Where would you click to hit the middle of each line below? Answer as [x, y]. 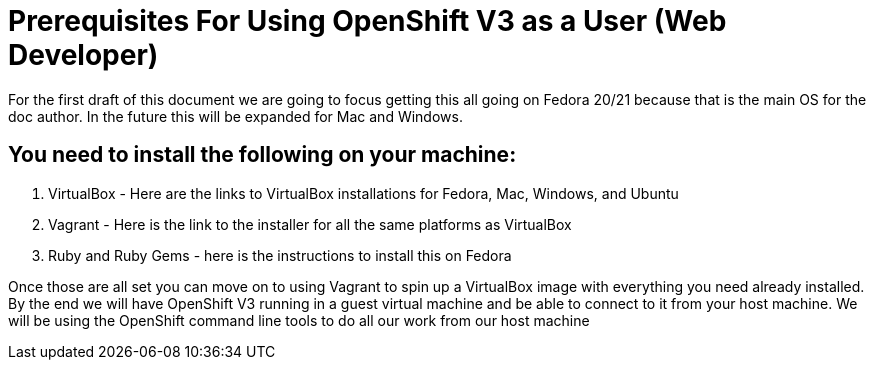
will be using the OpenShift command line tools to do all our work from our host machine [299, 320]
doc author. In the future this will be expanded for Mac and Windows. [235, 116]
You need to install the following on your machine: [262, 155]
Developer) [83, 55]
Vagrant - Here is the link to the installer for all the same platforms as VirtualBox [310, 224]
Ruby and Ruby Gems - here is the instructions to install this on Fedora [280, 255]
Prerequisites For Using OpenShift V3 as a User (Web [367, 21]
